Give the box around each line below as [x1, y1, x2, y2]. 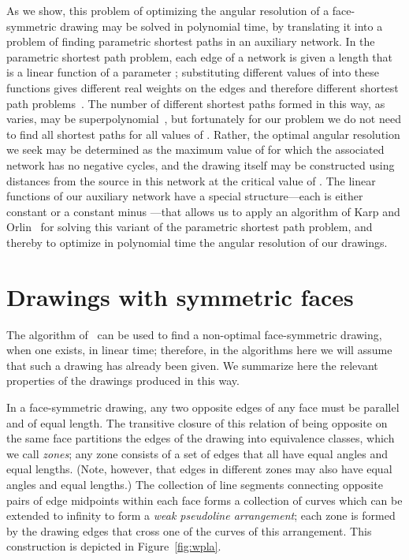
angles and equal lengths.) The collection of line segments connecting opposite [6, 476, 383, 492]
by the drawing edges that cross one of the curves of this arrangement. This [6, 522, 372, 539]
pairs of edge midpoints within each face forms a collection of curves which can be [6, 491, 403, 508]
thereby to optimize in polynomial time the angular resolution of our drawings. [6, 233, 388, 250]
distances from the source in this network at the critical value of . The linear [6, 172, 376, 189]
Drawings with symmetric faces [6, 280, 354, 312]
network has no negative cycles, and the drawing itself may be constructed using [6, 156, 395, 173]
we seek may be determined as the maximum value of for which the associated [6, 141, 385, 158]
